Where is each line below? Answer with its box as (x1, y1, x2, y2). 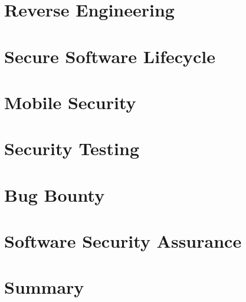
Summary (4, 275, 84, 299)
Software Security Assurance (4, 229, 242, 253)
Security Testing (4, 136, 140, 160)
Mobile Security (4, 90, 136, 114)
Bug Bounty (4, 182, 105, 206)
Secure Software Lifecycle (4, 44, 216, 68)
